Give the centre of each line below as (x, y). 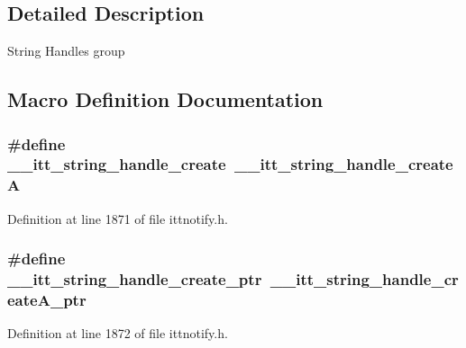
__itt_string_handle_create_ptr (135, 279)
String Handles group (66, 51)
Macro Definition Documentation (165, 99)
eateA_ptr (47, 299)
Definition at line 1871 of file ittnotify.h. (118, 218)
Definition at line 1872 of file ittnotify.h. (118, 333)
